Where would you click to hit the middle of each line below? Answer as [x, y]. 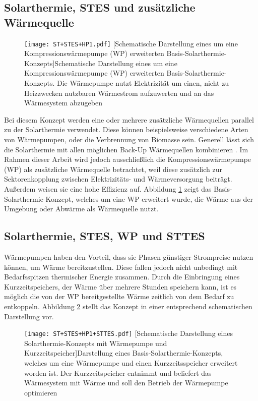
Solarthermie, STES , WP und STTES [105, 236]
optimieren [41, 392]
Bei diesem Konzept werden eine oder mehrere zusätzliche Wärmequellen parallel [129, 119]
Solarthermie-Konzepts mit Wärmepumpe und [96, 343]
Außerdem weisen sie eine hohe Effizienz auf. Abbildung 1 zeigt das [108, 188]
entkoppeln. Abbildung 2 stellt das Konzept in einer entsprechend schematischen [128, 306]
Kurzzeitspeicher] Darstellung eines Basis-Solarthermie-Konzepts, [124, 353]
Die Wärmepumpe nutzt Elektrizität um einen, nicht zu [143, 83]
